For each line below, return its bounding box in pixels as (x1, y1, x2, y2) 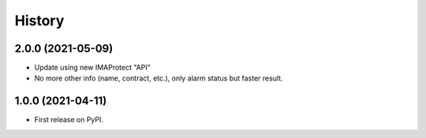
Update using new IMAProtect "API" (34, 63, 151, 73)
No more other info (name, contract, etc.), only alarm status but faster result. (34, 73, 283, 83)
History (14, 12, 65, 29)
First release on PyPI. (34, 115, 104, 125)
